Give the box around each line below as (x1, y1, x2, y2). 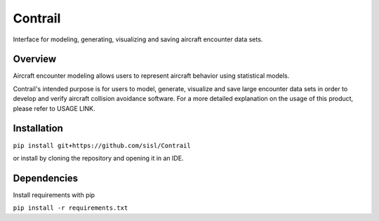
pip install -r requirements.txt (13, 204, 128, 212)
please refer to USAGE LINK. (13, 104, 95, 112)
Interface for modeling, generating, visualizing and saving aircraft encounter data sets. (13, 35, 263, 43)
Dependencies (13, 172, 79, 184)
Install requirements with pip (13, 190, 95, 199)
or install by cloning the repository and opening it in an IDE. (13, 154, 184, 162)
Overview (13, 53, 57, 65)
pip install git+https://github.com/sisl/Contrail (13, 141, 191, 149)
